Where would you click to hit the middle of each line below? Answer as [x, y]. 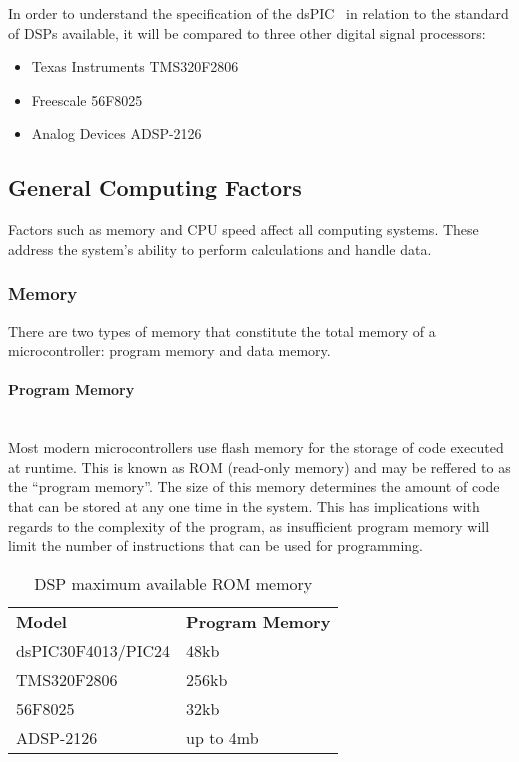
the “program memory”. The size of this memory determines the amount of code [254, 486]
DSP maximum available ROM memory [173, 583]
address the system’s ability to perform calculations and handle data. [220, 248]
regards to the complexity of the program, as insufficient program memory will [249, 525]
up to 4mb [222, 737]
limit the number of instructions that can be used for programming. [216, 545]
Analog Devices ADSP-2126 [116, 133]
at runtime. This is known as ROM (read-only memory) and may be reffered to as [259, 466]
